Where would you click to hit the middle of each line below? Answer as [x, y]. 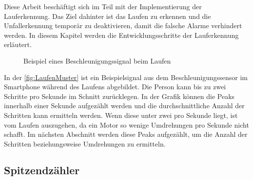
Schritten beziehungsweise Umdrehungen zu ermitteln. [85, 143]
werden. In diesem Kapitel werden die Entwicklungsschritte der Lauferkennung [121, 35]
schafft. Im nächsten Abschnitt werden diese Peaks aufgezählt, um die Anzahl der [126, 134]
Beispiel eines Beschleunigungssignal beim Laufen [97, 60]
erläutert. [18, 44]
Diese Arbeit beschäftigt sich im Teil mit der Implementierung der [103, 6]
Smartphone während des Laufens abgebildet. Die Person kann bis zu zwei [115, 87]
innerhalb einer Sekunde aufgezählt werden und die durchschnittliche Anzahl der [124, 106]
